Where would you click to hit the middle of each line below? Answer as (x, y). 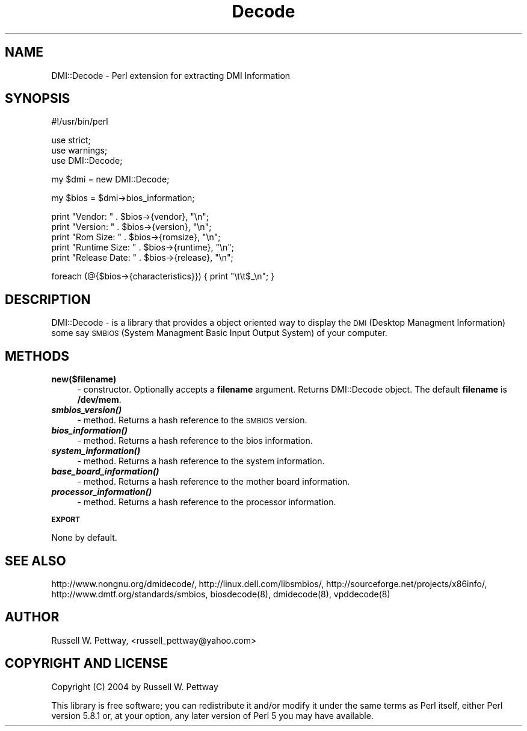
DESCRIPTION (48, 299)
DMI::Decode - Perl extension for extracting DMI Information (171, 75)
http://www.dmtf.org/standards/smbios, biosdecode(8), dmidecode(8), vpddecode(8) (221, 594)
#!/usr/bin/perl (80, 122)
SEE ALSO (35, 561)
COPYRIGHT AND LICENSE (87, 664)
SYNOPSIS (38, 99)
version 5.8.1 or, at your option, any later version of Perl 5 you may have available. (212, 715)
